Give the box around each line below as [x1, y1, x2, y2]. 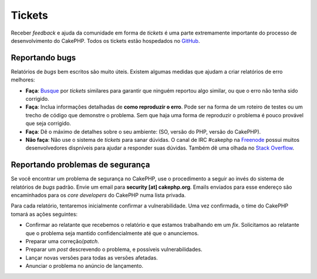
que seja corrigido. [25, 120, 72, 127]
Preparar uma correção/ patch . [25, 238, 99, 244]
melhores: [11, 76, 35, 83]
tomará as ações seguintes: [11, 210, 78, 217]
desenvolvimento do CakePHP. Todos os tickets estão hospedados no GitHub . [11, 37, 200, 44]
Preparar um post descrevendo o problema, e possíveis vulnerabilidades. [25, 246, 203, 253]
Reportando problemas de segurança [11, 160, 150, 170]
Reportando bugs [11, 53, 76, 63]
